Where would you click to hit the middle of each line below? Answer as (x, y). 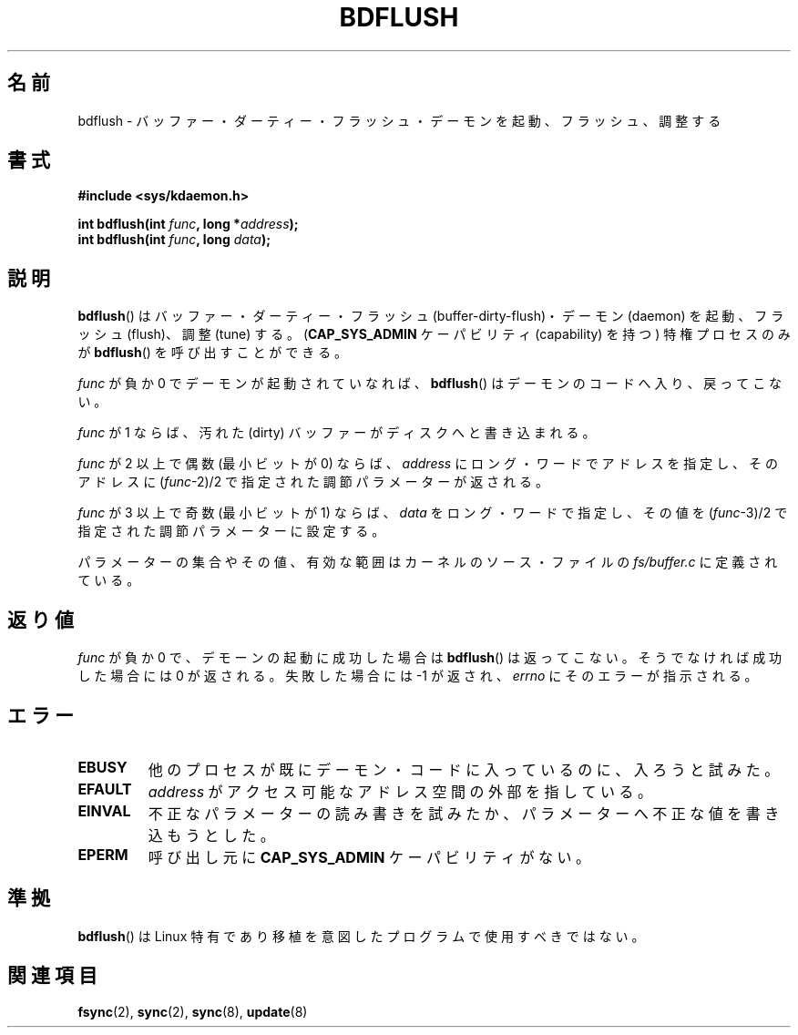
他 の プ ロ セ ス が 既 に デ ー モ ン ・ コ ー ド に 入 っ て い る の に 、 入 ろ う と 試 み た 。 (464, 769)
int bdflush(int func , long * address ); (188, 224)
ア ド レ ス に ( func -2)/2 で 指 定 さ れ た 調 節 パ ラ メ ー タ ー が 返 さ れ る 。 (313, 482)
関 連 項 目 (52, 976)
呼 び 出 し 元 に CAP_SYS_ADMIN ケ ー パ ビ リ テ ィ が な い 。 (369, 857)
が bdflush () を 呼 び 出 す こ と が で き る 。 (213, 353)
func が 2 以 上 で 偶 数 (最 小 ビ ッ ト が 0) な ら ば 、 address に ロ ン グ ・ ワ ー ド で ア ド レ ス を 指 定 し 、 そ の (428, 464)
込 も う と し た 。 (211, 835)
